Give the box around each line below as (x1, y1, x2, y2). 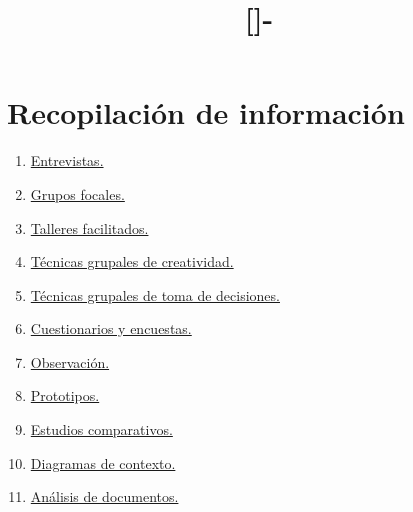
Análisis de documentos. (30, 486, 179, 507)
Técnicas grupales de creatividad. (30, 251, 234, 272)
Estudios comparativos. (30, 419, 173, 440)
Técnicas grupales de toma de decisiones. (30, 284, 280, 305)
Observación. (30, 351, 110, 372)
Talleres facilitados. (30, 217, 149, 238)
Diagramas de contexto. (30, 452, 176, 473)
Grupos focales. (30, 183, 125, 204)
